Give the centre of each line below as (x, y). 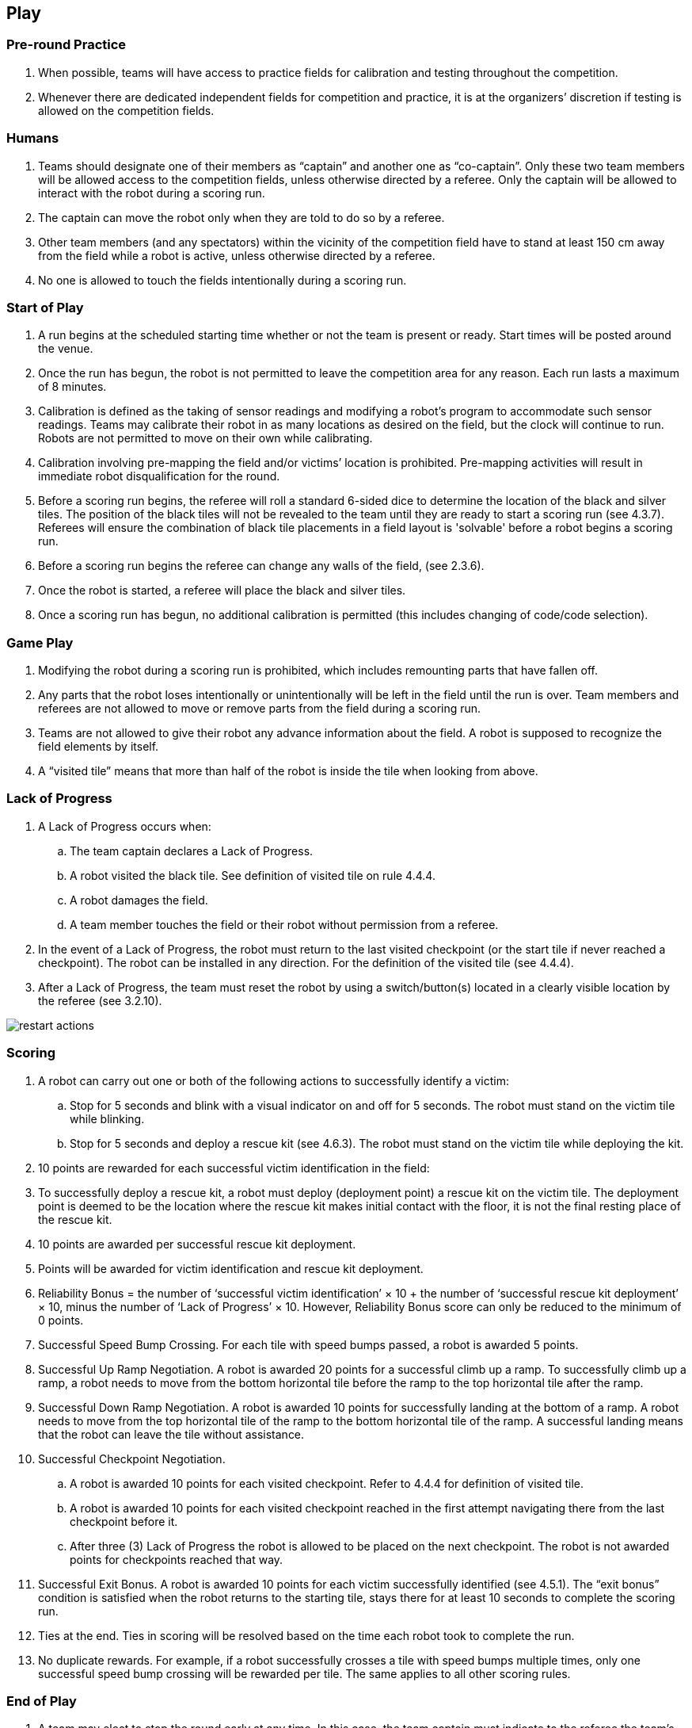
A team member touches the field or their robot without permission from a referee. (284, 924)
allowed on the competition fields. (126, 110)
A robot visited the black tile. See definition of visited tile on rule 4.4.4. (253, 875)
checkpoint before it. (124, 1521)
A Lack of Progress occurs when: (125, 826)
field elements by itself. (99, 747)
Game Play (40, 642)
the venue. (66, 349)
